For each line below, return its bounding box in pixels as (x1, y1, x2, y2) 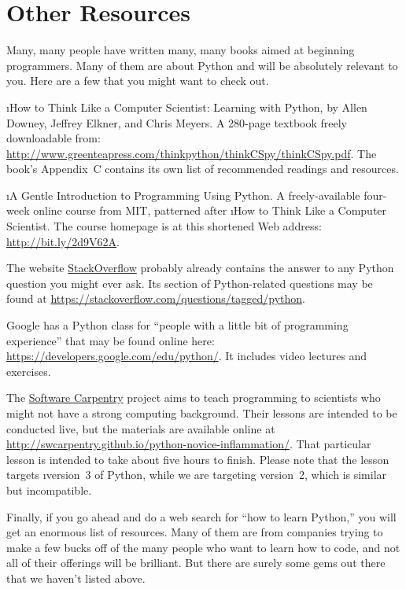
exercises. (6, 363, 51, 379)
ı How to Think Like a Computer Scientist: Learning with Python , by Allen (6, 98, 367, 115)
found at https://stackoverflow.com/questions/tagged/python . (6, 290, 305, 307)
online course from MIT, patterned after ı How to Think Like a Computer (33, 202, 387, 219)
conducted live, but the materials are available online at (6, 420, 275, 436)
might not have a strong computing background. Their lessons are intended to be (6, 405, 397, 421)
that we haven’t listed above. (6, 569, 146, 586)
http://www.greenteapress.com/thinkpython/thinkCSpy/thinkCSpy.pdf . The (6, 145, 377, 161)
